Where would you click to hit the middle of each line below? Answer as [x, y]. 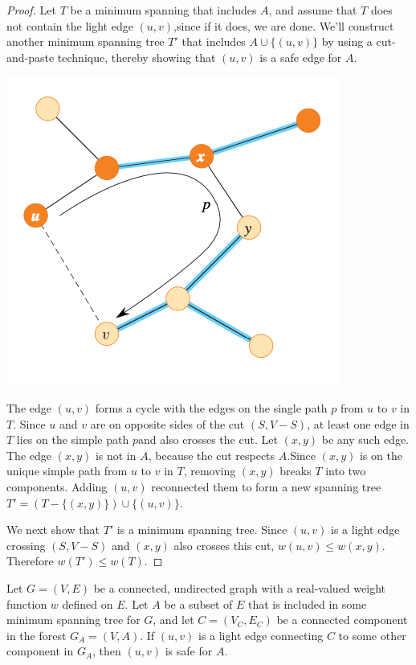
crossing [26, 545]
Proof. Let [31, 10]
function [27, 603]
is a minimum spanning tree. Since [202, 530]
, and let [173, 620]
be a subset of [198, 603]
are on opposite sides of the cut [167, 423]
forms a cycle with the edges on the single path [211, 407]
